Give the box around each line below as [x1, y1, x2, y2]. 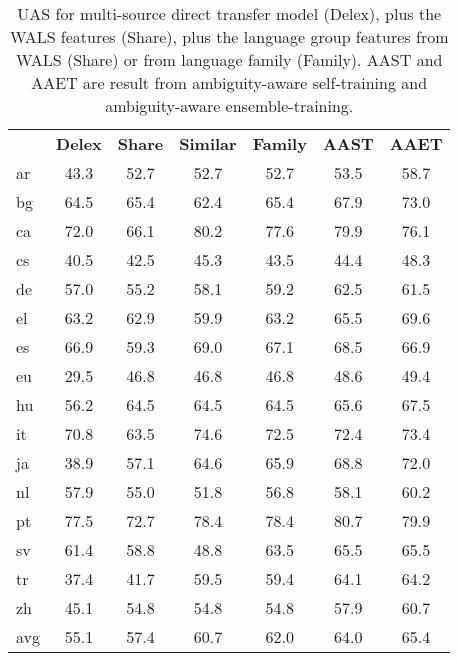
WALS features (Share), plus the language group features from [9, 25, 449, 48]
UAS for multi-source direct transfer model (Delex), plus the [17, 2, 442, 25]
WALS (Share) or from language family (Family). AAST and [16, 48, 443, 71]
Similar [179, 132, 237, 155]
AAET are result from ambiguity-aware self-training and [31, 71, 428, 94]
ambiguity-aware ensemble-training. [105, 94, 354, 117]
